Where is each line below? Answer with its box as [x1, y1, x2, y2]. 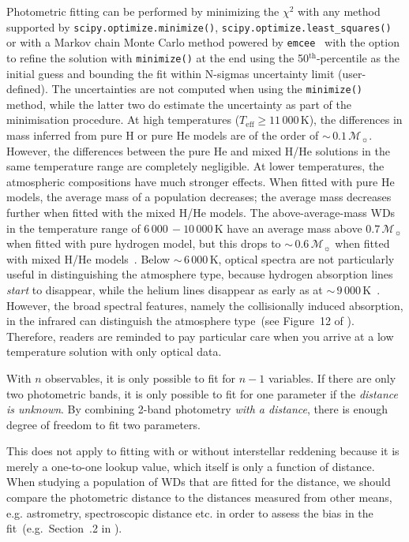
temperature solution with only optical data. [6, 343, 222, 360]
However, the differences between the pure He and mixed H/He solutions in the [6, 142, 391, 159]
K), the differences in [300, 111, 403, 128]
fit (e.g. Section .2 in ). [6, 520, 122, 536]
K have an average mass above [214, 219, 362, 236]
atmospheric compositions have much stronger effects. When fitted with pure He [6, 173, 395, 189]
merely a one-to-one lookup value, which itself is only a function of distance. [6, 458, 375, 474]
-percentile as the [316, 49, 400, 65]
